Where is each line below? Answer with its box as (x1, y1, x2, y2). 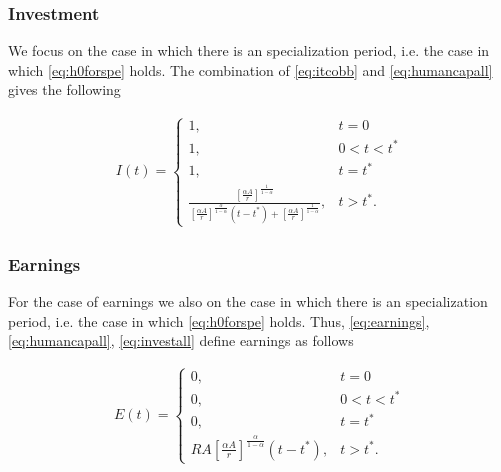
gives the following (8, 79, 121, 100)
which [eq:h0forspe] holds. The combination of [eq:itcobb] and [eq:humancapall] (8, 59, 493, 80)
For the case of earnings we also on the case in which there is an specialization (8, 291, 488, 312)
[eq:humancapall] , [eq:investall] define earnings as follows (8, 330, 354, 351)
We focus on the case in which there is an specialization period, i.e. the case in (8, 40, 490, 61)
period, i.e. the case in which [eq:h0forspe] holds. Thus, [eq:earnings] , (8, 310, 430, 331)
